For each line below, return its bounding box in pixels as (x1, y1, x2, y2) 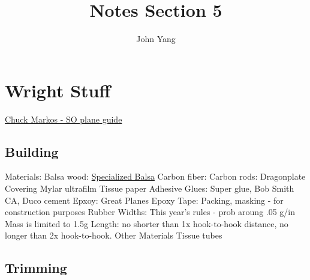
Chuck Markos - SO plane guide (5, 112, 122, 125)
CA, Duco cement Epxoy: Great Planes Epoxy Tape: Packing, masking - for (5, 193, 284, 206)
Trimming (5, 258, 67, 277)
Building (5, 142, 59, 160)
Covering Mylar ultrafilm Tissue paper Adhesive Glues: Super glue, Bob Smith (5, 182, 294, 195)
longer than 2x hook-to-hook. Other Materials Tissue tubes (5, 229, 222, 242)
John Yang (136, 32, 176, 45)
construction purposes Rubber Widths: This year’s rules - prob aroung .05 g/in (5, 205, 296, 218)
